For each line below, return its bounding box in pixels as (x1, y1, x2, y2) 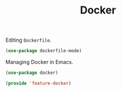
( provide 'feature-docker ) (5, 80, 72, 86)
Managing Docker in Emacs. (5, 59, 74, 66)
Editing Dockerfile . (5, 36, 52, 44)
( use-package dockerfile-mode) (5, 48, 82, 54)
